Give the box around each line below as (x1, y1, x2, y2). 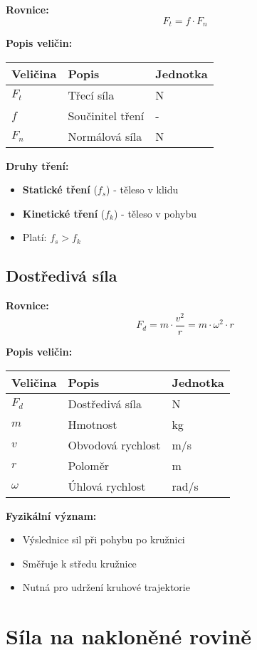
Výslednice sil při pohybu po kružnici (22, 532, 185, 547)
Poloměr (68, 457, 110, 474)
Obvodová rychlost (68, 436, 161, 453)
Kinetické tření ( (22, 206, 105, 220)
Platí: (22, 230, 47, 245)
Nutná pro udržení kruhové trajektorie (22, 580, 190, 595)
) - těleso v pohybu (113, 206, 196, 220)
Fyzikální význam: (6, 508, 97, 523)
